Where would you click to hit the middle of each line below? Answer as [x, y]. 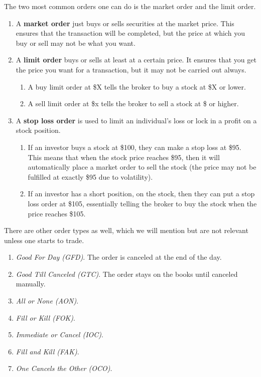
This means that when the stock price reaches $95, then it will [124, 157]
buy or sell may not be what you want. [76, 43]
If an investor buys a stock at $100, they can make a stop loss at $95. [135, 147]
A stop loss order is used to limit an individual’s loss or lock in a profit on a [136, 120]
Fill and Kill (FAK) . [47, 351]
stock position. [38, 130]
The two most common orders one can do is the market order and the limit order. [130, 6]
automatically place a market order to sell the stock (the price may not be [142, 167]
